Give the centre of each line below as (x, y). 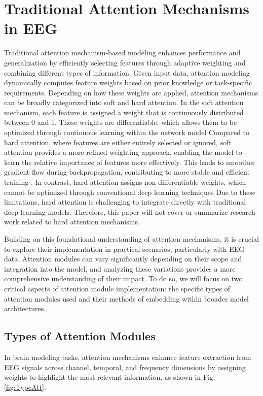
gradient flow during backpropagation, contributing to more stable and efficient (127, 172)
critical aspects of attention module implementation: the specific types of (117, 288)
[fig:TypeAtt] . (25, 387)
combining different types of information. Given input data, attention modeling (127, 72)
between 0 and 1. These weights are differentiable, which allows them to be (121, 122)
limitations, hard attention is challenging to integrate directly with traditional (125, 202)
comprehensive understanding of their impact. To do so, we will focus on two (123, 278)
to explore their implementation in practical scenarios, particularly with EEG (124, 249)
